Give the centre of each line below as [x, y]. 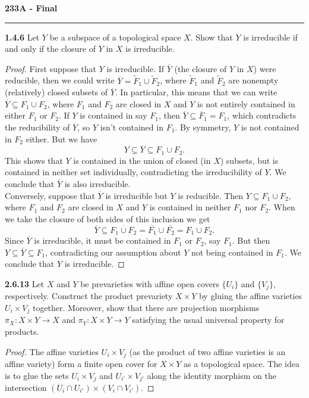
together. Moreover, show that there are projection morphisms [146, 307]
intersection [26, 388]
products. [22, 331]
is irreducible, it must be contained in [103, 240]
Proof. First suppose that [51, 68]
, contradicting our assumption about [113, 252]
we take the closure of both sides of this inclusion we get [108, 218]
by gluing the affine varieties [250, 296]
